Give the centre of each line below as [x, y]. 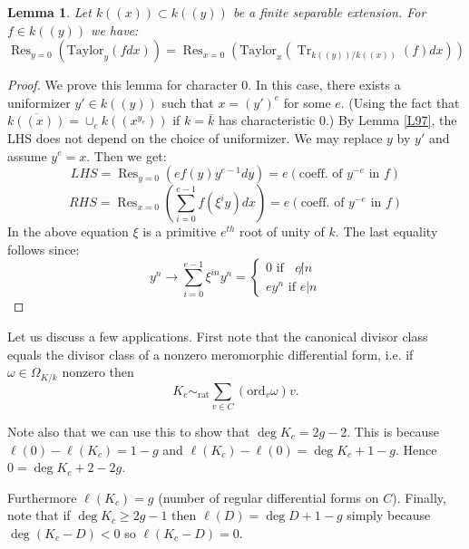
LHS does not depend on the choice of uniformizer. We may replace [195, 137]
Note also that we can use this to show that [129, 431]
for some [307, 102]
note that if [39, 515]
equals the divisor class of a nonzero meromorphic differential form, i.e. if [210, 354]
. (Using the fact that [400, 102]
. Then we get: [127, 155]
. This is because [393, 431]
